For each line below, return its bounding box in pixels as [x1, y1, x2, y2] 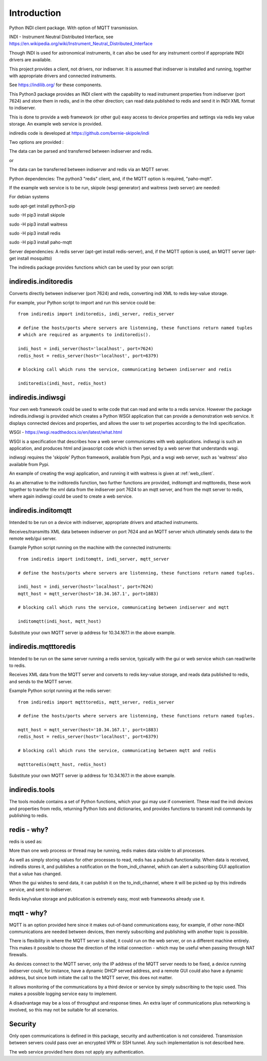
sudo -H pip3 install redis [9, 230, 61, 236]
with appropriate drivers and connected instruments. [9, 72, 117, 79]
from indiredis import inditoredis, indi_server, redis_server [18, 311, 175, 317]
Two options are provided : [9, 139, 64, 145]
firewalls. [9, 952, 28, 958]
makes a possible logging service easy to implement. [9, 991, 117, 997]
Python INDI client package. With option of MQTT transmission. [9, 25, 138, 31]
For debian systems [9, 194, 49, 200]
